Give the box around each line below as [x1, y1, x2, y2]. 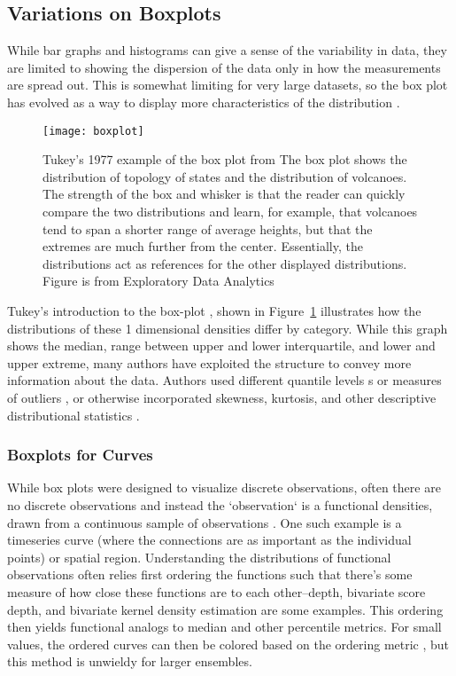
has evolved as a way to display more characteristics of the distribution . [7, 92, 400, 111]
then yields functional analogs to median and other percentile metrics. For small [7, 617, 442, 636]
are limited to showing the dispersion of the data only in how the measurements [7, 58, 441, 76]
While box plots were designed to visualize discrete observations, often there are [7, 478, 441, 497]
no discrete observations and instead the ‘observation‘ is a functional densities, [7, 495, 433, 514]
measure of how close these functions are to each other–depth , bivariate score [7, 582, 426, 601]
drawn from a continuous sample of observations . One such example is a [7, 513, 402, 531]
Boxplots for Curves [7, 444, 153, 466]
